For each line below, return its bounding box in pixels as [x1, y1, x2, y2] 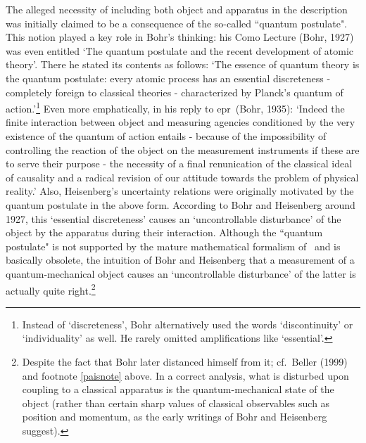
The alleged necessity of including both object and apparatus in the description [6, 2, 348, 16]
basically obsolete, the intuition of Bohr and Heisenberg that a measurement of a [6, 252, 355, 267]
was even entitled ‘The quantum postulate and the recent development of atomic [6, 43, 354, 58]
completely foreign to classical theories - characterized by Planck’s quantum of [6, 84, 343, 99]
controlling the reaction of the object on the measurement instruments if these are [6, 142, 360, 157]
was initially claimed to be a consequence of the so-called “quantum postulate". [6, 15, 348, 30]
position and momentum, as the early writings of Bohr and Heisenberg [22, 409, 327, 424]
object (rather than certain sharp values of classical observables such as [22, 395, 330, 410]
